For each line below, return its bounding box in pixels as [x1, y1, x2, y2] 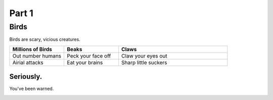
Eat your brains [67, 59, 103, 66]
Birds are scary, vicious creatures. [9, 36, 80, 42]
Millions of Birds [12, 45, 53, 53]
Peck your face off [67, 52, 111, 59]
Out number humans [12, 52, 62, 59]
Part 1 [9, 8, 33, 19]
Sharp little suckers [121, 59, 167, 66]
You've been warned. [9, 86, 54, 92]
